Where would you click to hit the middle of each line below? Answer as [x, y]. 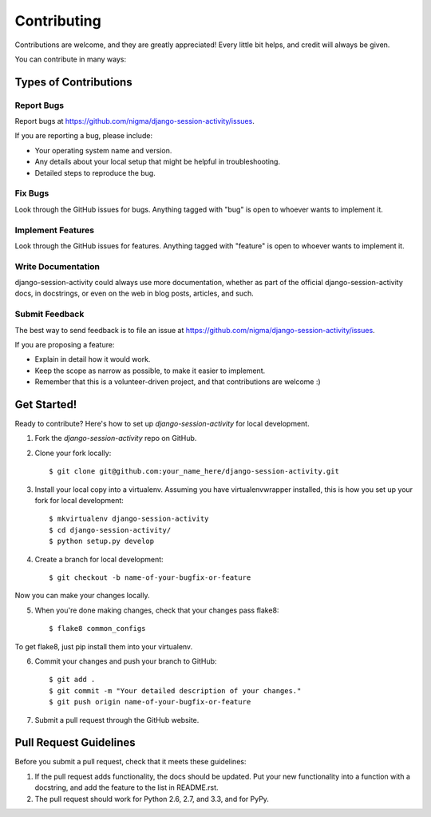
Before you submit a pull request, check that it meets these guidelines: [130, 762]
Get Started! [46, 405]
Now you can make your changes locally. [82, 596]
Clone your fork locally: [73, 453]
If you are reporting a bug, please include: [84, 136]
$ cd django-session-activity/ [110, 530]
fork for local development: [79, 501]
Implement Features [55, 230]
